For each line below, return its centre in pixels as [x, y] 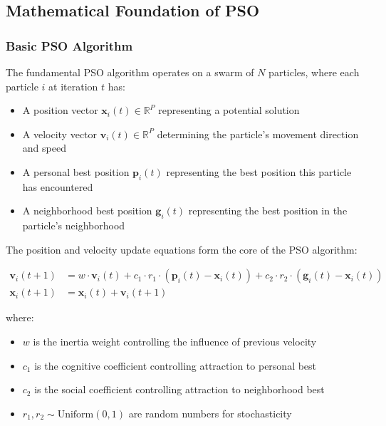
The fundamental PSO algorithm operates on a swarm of [130, 72]
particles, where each [314, 72]
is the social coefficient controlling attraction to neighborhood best [179, 389]
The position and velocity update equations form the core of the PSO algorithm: [182, 249]
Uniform [75, 414]
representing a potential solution [229, 110]
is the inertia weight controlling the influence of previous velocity [175, 341]
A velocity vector [60, 134]
